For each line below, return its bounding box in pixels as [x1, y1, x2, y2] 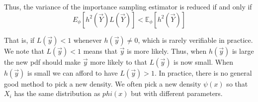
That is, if [4, 34, 35, 45]
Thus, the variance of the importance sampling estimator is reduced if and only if [4, 1, 252, 11]
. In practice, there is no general [154, 67, 252, 78]
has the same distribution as [14, 88, 100, 99]
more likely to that [90, 56, 147, 67]
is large [232, 45, 254, 56]
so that [226, 78, 248, 89]
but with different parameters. [131, 88, 223, 99]
